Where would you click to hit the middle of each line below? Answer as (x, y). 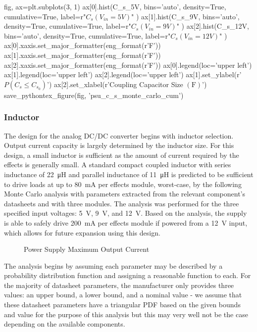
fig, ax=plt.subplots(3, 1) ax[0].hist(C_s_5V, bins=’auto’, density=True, (115, 6)
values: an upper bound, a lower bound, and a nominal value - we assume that (123, 295)
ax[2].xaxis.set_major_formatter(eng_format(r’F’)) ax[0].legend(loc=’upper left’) (128, 65)
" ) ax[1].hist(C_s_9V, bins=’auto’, (185, 16)
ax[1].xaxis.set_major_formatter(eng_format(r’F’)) (82, 55)
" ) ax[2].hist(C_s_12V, (213, 26)
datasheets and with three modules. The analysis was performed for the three (122, 203)
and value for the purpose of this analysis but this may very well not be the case (126, 314)
